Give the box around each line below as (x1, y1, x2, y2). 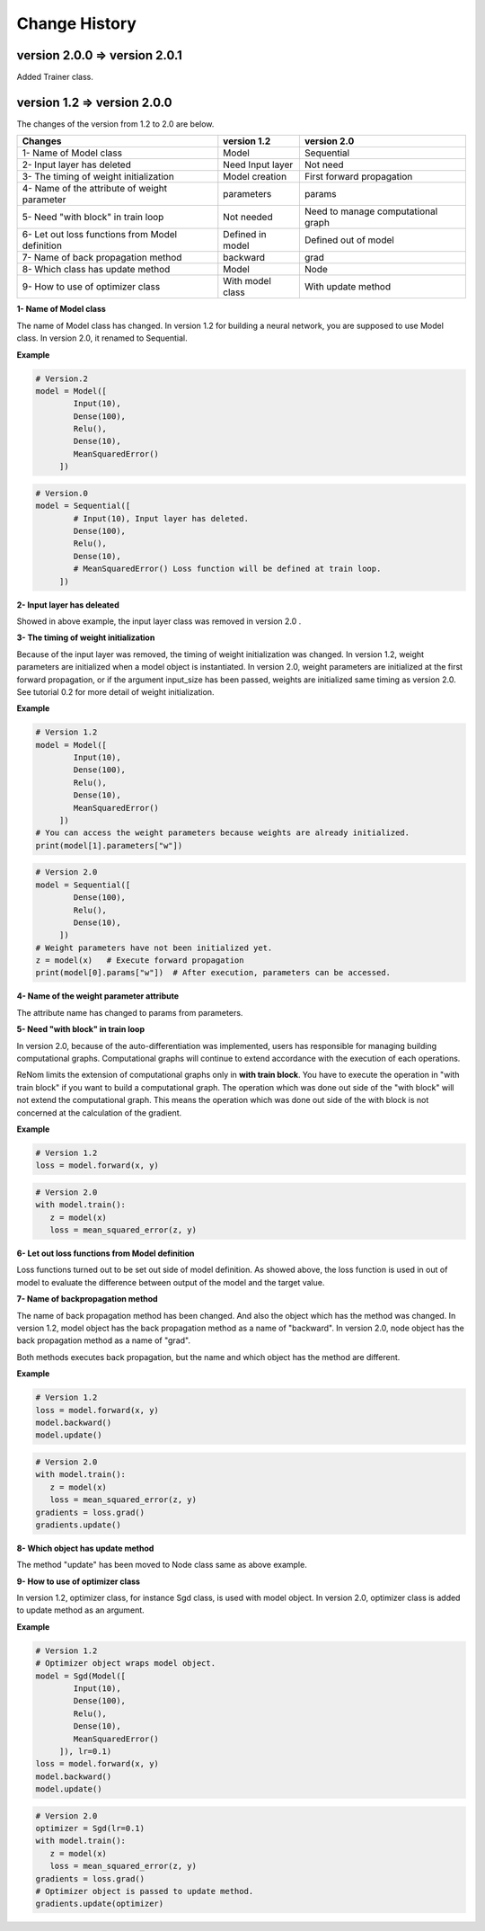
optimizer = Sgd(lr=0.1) (35, 1823, 145, 1834)
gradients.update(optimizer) (35, 1899, 164, 1909)
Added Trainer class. (16, 72, 93, 83)
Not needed (223, 211, 273, 224)
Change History (16, 13, 137, 33)
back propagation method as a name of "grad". (16, 1335, 190, 1346)
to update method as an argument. (16, 1605, 145, 1615)
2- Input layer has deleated (16, 599, 120, 610)
